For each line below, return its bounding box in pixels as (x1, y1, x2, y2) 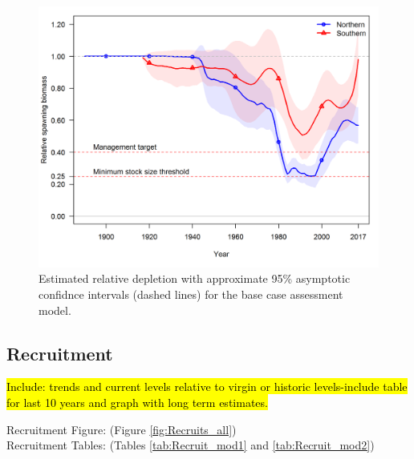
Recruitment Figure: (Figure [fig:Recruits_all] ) (6, 421, 237, 437)
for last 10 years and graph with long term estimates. (6, 394, 268, 411)
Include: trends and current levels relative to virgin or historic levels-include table (6, 378, 408, 395)
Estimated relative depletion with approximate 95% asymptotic (39, 270, 351, 287)
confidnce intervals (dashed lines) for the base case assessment (39, 286, 343, 303)
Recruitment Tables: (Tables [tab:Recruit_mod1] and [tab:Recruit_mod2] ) (6, 437, 375, 453)
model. (39, 301, 71, 318)
